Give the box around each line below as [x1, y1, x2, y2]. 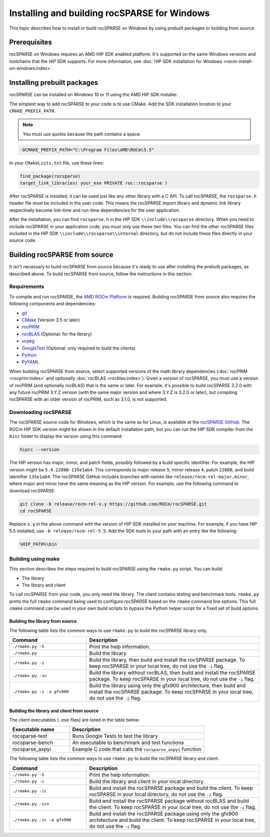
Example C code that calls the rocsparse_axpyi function [72, 746, 201, 753]
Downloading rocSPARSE [9, 409, 72, 416]
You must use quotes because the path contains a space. [22, 131, 141, 137]
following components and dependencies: [9, 301, 96, 307]
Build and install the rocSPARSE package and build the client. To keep [89, 784, 253, 791]
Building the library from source [9, 618, 77, 624]
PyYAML [21, 359, 39, 365]
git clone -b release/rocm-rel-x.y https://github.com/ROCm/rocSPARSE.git [19, 501, 207, 507]
